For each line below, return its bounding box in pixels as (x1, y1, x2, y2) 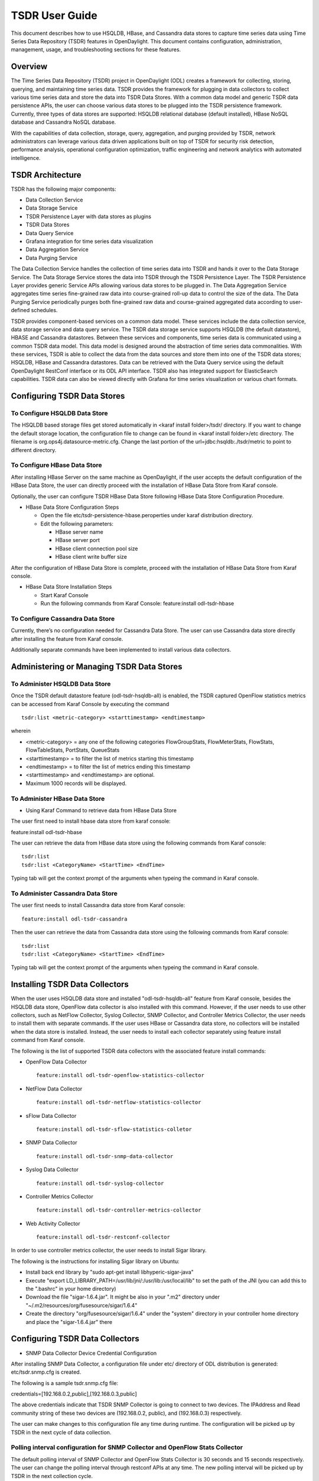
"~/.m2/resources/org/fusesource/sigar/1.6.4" (25, 1302, 138, 1309)
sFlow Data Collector (25, 1112, 77, 1119)
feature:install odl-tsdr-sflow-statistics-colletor (36, 1126, 192, 1133)
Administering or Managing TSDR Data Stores (11, 661, 183, 672)
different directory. (11, 446, 57, 453)
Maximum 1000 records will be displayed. (25, 780, 127, 787)
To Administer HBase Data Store (11, 794, 105, 803)
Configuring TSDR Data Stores (11, 391, 125, 401)
